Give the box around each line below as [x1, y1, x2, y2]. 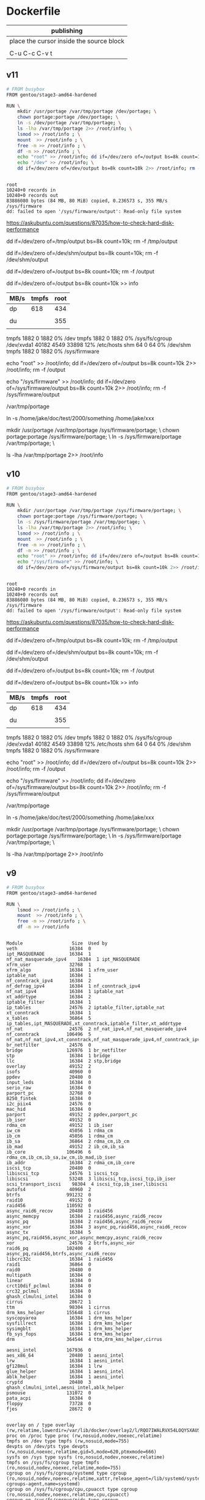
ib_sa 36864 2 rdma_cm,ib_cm [6, 1138, 130, 1145]
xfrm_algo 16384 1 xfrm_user [6, 967, 119, 973]
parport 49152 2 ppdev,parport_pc [6, 1112, 138, 1118]
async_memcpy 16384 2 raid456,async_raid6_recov [6, 1213, 163, 1219]
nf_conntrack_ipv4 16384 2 [6, 978, 92, 984]
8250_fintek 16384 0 [6, 1096, 92, 1102]
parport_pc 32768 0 [6, 1090, 92, 1096]
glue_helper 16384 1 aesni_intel [6, 1368, 124, 1375]
